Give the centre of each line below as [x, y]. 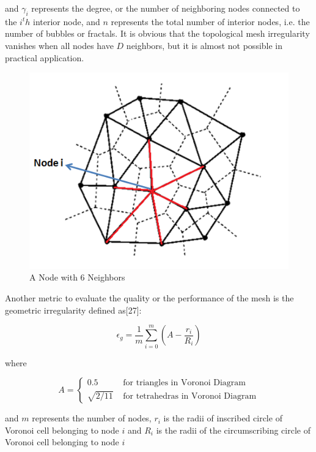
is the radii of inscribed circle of [223, 418]
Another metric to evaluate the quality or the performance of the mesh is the [149, 297]
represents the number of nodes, [92, 418]
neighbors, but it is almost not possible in [204, 45]
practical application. [45, 57]
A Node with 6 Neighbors [77, 277]
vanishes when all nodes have [59, 45]
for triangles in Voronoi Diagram [184, 383]
